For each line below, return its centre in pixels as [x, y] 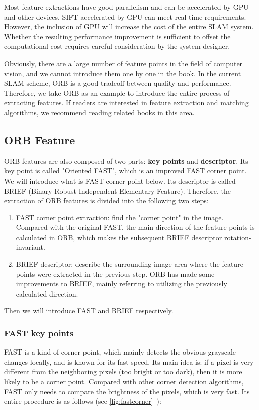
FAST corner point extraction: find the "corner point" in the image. [120, 217]
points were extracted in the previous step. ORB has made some [115, 274]
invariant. [30, 247]
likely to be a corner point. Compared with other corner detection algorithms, [124, 382]
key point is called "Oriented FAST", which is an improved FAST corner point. [125, 171]
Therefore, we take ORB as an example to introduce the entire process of [117, 93]
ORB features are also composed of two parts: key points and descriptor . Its [126, 161]
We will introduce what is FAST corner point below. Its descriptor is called [120, 180]
